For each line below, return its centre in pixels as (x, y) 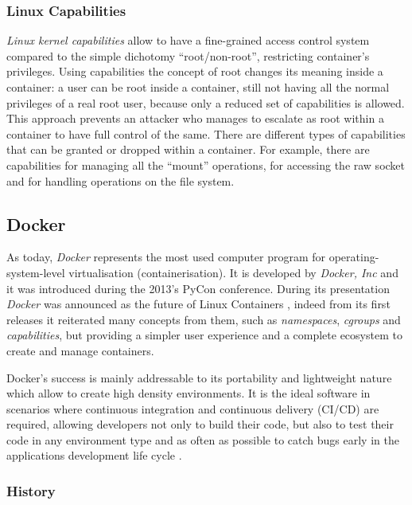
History (31, 491)
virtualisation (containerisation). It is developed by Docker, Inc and (233, 272)
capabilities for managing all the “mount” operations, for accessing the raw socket (206, 164)
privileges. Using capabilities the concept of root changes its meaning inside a (195, 71)
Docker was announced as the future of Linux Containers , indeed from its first (198, 304)
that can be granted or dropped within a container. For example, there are (188, 149)
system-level (36, 272)
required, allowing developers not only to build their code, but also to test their (200, 424)
